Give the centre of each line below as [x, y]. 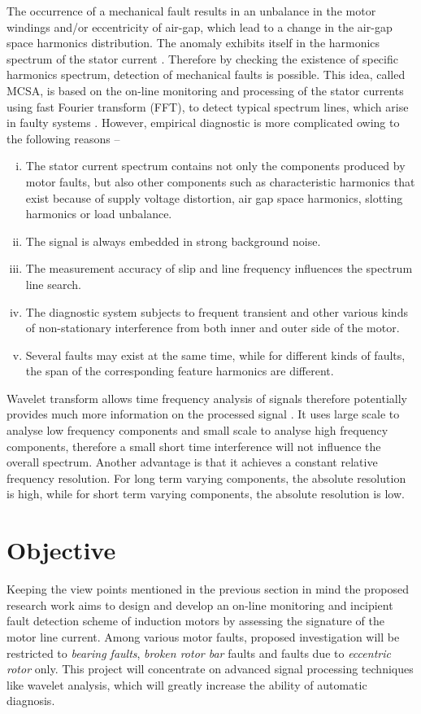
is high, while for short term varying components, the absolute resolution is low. [206, 494]
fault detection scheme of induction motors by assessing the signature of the [195, 621]
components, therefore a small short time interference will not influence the [194, 446]
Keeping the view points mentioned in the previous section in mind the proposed [208, 589]
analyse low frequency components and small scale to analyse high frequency [197, 430]
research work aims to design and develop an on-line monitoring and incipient [200, 604]
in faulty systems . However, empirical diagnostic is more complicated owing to [203, 123]
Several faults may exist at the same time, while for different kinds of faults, [215, 355]
